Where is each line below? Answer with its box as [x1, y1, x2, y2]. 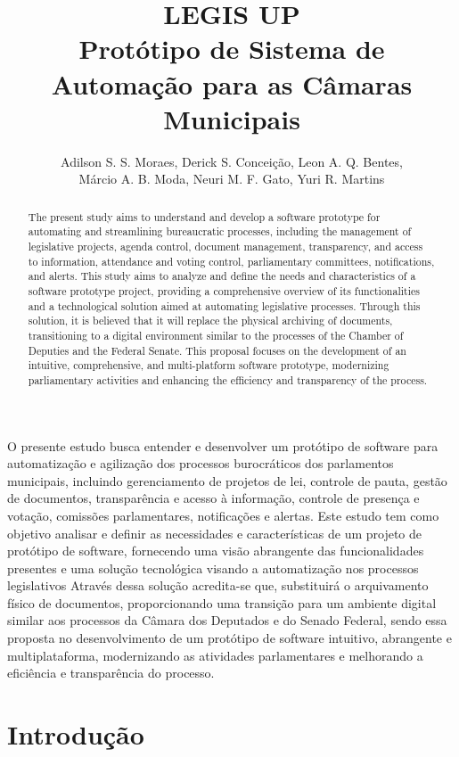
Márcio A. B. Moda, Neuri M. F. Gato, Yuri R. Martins [78, 169, 385, 188]
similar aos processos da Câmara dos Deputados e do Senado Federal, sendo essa [7, 611, 447, 629]
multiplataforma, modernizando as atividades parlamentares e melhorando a [7, 646, 423, 664]
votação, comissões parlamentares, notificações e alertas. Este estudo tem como [7, 506, 439, 524]
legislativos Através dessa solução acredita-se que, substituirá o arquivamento [7, 576, 429, 595]
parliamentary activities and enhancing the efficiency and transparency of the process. [28, 372, 428, 387]
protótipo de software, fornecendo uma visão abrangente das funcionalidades [7, 541, 424, 560]
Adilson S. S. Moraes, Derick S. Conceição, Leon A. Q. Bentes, [61, 152, 403, 170]
